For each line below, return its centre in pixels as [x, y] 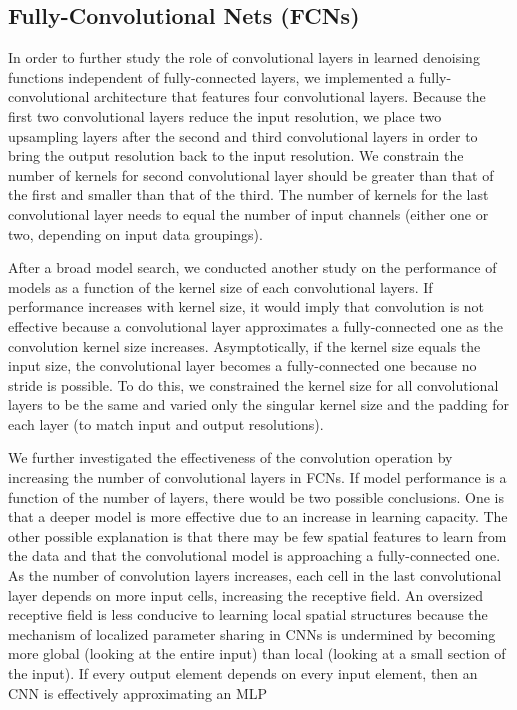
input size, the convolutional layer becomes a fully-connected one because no [242, 365]
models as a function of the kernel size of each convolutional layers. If [220, 286]
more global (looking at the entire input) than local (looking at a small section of [257, 653]
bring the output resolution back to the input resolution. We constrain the [236, 155]
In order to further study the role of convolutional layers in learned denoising [244, 57]
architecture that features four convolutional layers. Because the [289, 96]
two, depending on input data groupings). [135, 233]
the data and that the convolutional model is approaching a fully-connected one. [254, 555]
